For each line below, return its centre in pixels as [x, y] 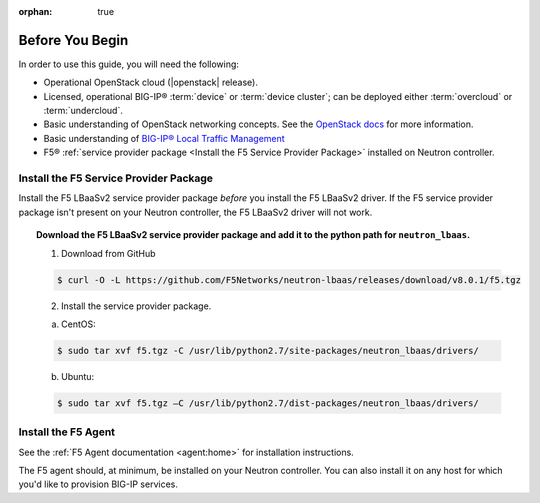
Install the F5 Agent [66, 432]
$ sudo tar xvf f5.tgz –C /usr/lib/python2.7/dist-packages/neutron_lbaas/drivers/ [267, 403]
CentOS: [78, 324]
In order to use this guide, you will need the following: [129, 64]
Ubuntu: [78, 376]
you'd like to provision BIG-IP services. [98, 484]
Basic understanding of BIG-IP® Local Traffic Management [164, 138]
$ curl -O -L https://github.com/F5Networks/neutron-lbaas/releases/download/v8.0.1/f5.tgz [289, 279]
